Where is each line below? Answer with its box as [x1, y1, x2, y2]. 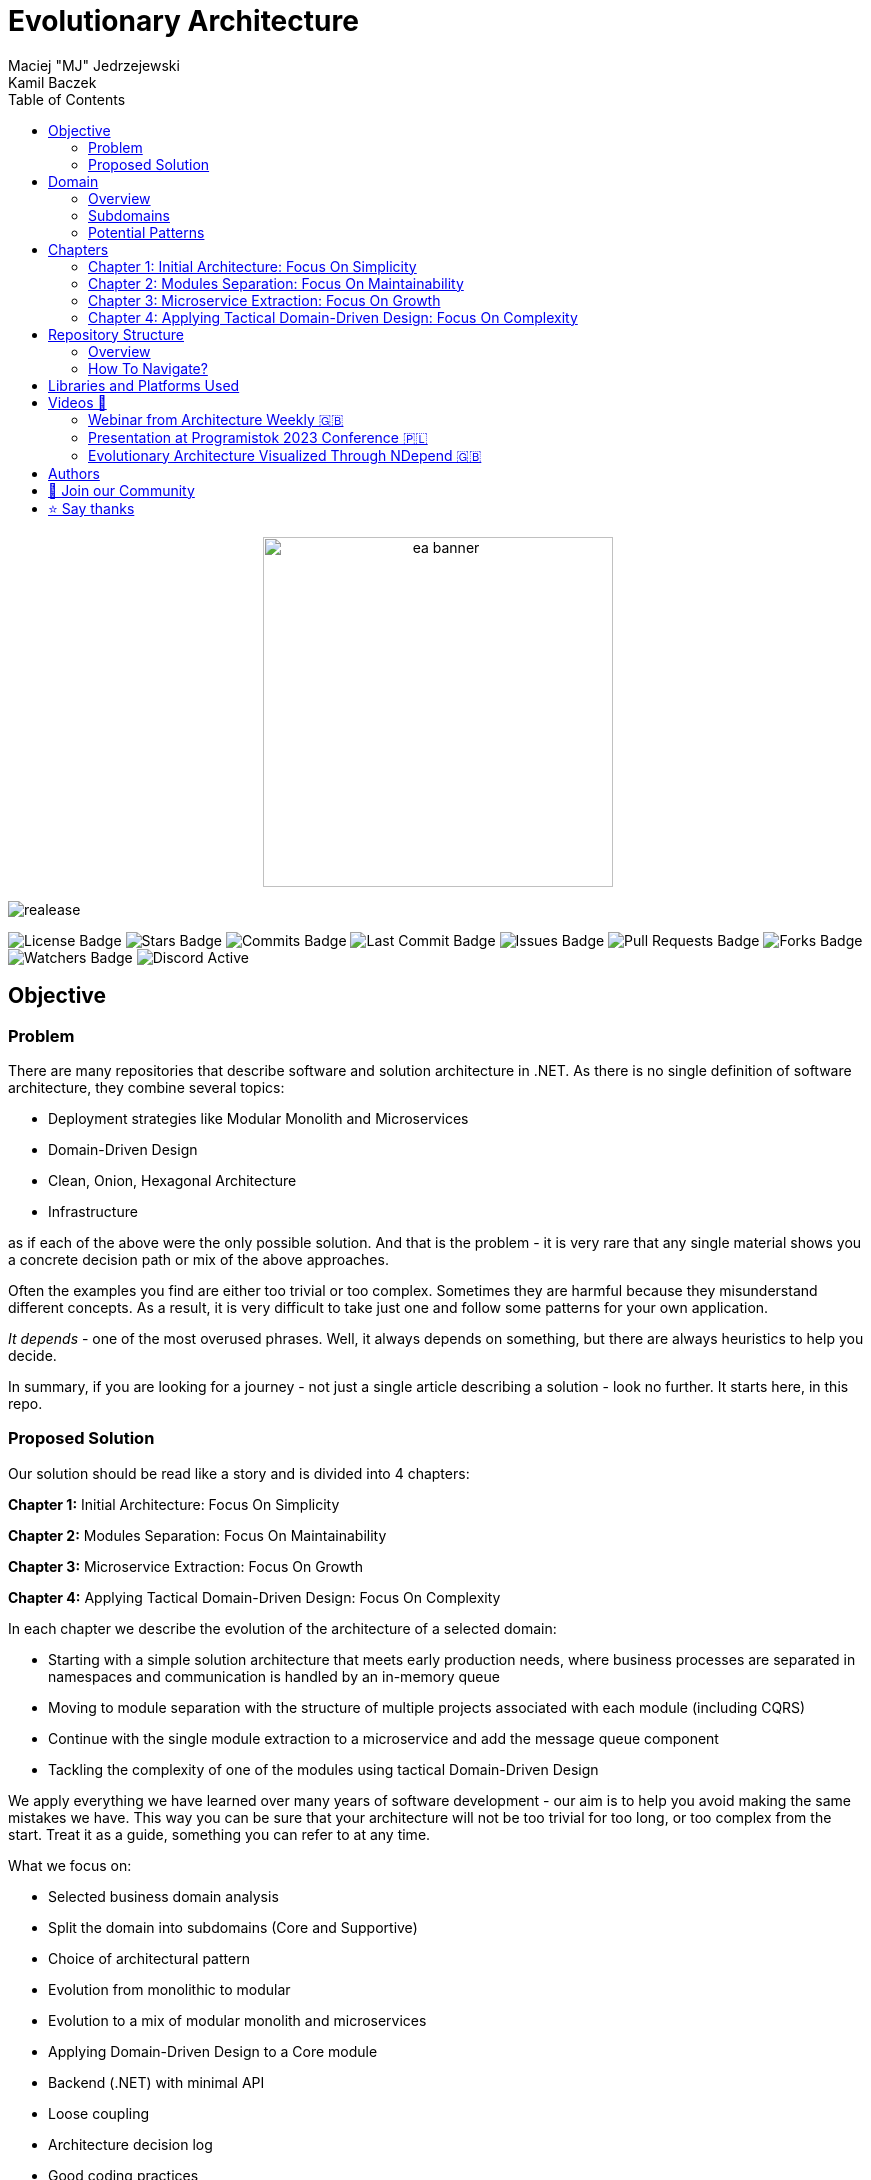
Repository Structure [48, 325, 185, 343]
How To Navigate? [88, 359, 208, 377]
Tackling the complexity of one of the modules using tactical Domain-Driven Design [48, 1760, 599, 1778]
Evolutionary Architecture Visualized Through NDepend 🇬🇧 [88, 446, 482, 464]
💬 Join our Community [48, 481, 195, 499]
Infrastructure [48, 1202, 138, 1220]
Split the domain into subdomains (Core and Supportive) [48, 1918, 418, 1936]
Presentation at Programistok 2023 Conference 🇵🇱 [88, 428, 428, 446]
